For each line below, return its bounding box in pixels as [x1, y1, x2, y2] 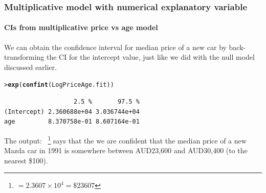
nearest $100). [4, 155, 48, 165]
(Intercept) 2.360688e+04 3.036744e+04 [4, 108, 140, 115]
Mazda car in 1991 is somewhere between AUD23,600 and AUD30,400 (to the [4, 145, 248, 156]
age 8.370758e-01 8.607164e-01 [4, 118, 140, 126]
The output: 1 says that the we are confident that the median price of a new [4, 133, 247, 146]
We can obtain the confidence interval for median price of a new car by [4, 41, 227, 52]
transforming [4, 52, 45, 62]
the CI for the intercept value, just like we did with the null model [47, 52, 255, 62]
